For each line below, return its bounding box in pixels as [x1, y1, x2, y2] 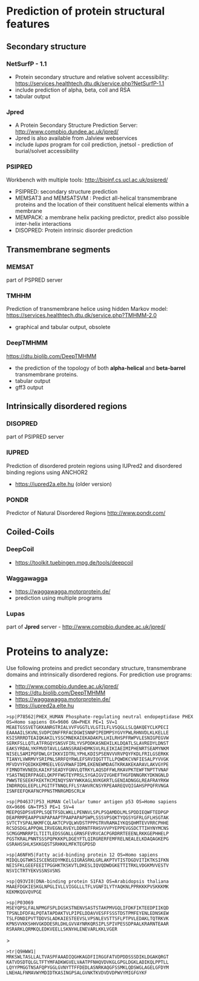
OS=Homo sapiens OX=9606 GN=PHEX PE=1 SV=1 [6, 719, 118, 725]
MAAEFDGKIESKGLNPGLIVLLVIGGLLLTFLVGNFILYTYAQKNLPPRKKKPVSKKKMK [6, 884, 169, 890]
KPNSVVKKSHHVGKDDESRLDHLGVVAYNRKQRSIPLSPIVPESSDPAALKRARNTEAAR [6, 921, 169, 927]
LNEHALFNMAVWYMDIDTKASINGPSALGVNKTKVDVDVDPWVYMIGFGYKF [6, 970, 148, 976]
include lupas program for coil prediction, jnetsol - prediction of [15, 141, 174, 148]
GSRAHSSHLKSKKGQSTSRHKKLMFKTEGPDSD [6, 841, 96, 847]
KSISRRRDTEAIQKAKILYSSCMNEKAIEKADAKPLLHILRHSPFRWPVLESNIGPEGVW [6, 735, 169, 741]
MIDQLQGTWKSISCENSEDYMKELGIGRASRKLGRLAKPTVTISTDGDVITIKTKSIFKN [6, 857, 169, 863]
